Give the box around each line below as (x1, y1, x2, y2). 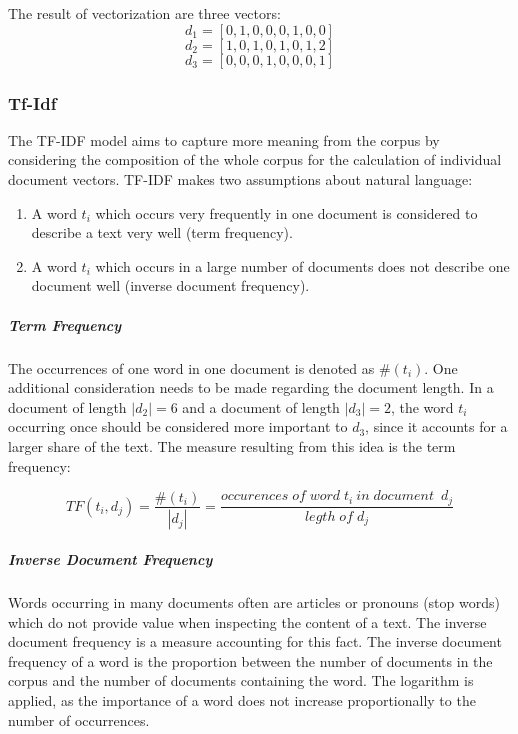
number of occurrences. (8, 709, 150, 730)
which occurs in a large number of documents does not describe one (95, 255, 510, 276)
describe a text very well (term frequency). (31, 222, 293, 243)
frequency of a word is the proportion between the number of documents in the (8, 650, 493, 671)
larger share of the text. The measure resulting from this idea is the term (8, 435, 456, 456)
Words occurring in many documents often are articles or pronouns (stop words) (8, 591, 500, 612)
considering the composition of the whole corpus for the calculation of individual (8, 149, 502, 170)
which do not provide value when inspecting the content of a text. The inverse (8, 611, 487, 632)
